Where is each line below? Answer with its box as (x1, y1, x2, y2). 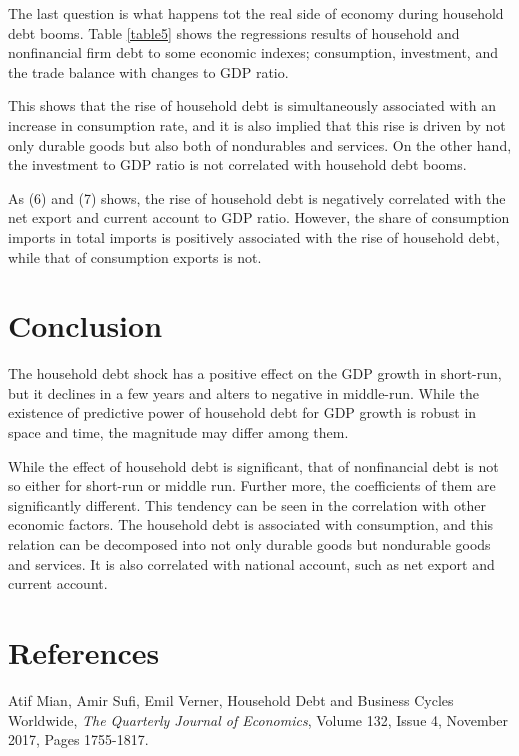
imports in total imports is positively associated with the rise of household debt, (8, 226, 500, 247)
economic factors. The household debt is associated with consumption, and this (8, 514, 494, 535)
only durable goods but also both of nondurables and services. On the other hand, (8, 134, 512, 155)
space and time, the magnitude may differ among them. (8, 422, 349, 443)
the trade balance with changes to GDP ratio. (8, 61, 289, 82)
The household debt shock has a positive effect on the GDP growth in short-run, (8, 363, 502, 384)
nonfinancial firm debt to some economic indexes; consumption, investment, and (8, 42, 498, 63)
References (8, 631, 160, 672)
